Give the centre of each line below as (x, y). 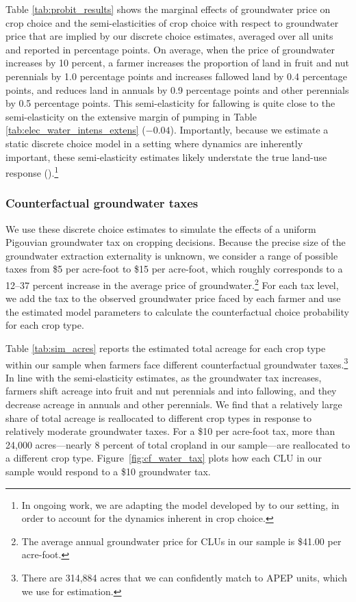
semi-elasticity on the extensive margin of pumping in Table (131, 116)
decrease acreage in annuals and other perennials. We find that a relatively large (174, 404)
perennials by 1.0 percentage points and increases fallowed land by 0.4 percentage (177, 76)
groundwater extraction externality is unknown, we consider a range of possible (172, 255)
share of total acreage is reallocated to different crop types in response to (159, 417)
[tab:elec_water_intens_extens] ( (76, 130)
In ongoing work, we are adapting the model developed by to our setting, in (180, 504)
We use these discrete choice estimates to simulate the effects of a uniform (161, 228)
